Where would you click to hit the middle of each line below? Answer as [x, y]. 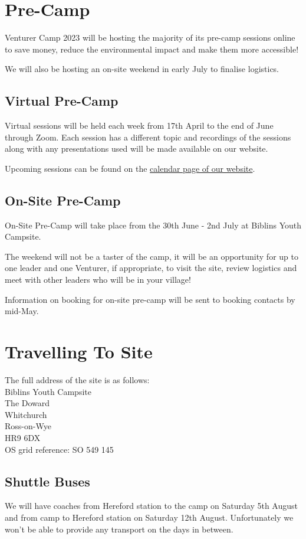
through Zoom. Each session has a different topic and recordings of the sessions [148, 137]
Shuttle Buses [47, 481]
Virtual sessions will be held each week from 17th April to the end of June [139, 125]
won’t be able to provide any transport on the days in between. [119, 529]
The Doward [27, 403]
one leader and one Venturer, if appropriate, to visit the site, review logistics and [151, 268]
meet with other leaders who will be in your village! [98, 280]
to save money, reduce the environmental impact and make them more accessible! [152, 49]
